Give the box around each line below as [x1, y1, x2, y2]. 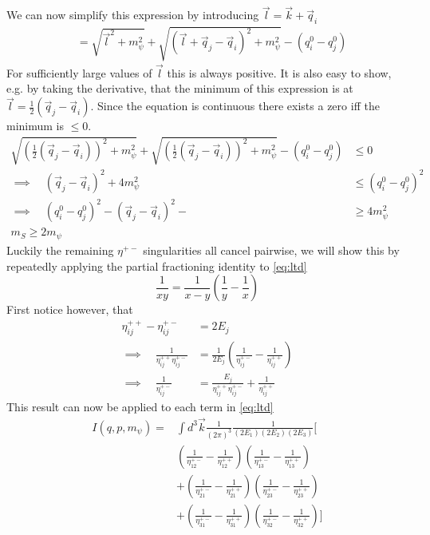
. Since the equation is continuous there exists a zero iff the [90, 97, 380, 114]
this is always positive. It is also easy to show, [167, 64, 392, 81]
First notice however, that [6, 301, 133, 318]
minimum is [6, 117, 65, 134]
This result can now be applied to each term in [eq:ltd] [6, 398, 274, 414]
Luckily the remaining [6, 241, 114, 258]
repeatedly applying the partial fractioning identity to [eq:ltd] [6, 257, 307, 274]
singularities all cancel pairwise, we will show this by [143, 241, 400, 258]
